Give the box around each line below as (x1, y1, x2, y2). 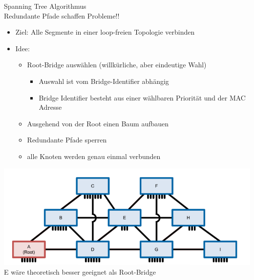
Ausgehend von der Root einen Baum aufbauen (27, 118, 169, 128)
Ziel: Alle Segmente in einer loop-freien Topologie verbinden (15, 27, 195, 37)
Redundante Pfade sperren (27, 135, 107, 145)
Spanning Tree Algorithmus (4, 1, 86, 11)
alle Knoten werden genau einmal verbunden (27, 151, 161, 161)
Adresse (39, 102, 62, 112)
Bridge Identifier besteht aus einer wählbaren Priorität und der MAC (39, 92, 246, 102)
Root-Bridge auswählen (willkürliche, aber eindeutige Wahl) (27, 60, 207, 70)
